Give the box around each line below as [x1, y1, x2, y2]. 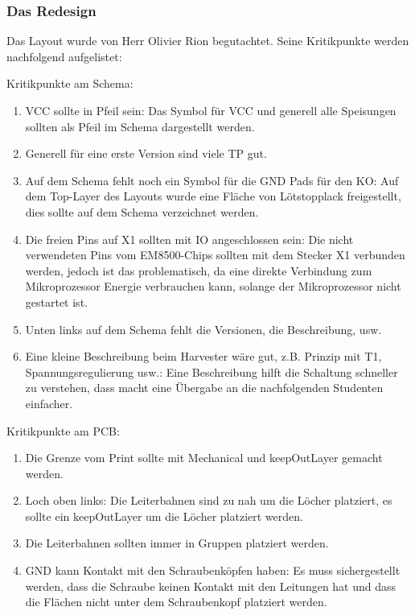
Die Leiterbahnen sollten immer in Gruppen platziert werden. [25, 535, 329, 551]
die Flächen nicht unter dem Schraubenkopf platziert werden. [25, 593, 327, 610]
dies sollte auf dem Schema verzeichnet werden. [25, 203, 259, 220]
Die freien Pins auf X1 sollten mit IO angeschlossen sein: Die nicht [25, 230, 354, 247]
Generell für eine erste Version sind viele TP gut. [25, 145, 267, 162]
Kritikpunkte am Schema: [6, 75, 134, 92]
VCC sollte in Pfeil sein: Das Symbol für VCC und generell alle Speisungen [25, 102, 397, 118]
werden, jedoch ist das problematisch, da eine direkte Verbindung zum [25, 262, 372, 279]
